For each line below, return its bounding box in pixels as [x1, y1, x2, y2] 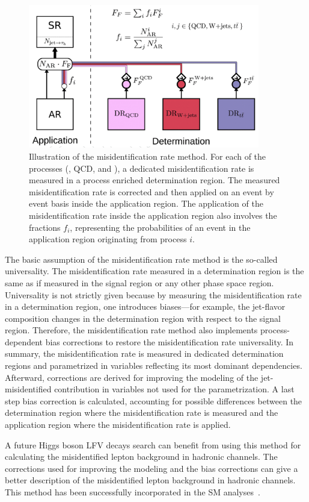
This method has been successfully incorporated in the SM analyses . [5, 486, 260, 498]
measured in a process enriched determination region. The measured [29, 174, 280, 186]
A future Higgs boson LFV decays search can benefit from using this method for [5, 438, 301, 451]
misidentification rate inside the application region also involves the [29, 209, 277, 221]
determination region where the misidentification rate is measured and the [5, 406, 278, 419]
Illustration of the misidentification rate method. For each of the [29, 149, 266, 162]
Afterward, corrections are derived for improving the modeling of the [5, 371, 259, 383]
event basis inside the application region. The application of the [29, 197, 263, 210]
